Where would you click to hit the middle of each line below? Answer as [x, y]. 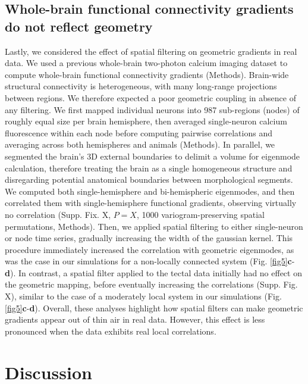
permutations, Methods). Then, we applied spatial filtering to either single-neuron [154, 226]
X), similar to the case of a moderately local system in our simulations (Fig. [143, 296]
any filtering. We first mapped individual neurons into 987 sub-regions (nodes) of [152, 109]
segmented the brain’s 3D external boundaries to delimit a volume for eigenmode [153, 156]
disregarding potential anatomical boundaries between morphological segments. [149, 179]
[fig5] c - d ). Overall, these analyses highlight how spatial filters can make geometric [154, 307]
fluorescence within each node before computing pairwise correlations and [139, 132]
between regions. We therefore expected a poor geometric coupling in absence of [150, 97]
